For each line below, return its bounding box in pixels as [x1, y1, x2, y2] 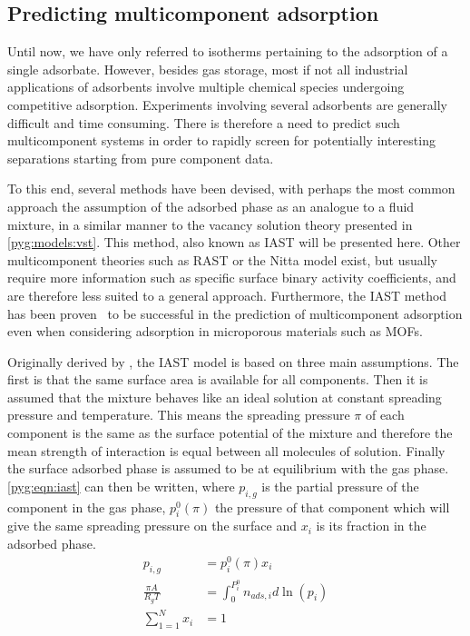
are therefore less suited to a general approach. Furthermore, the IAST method [7, 285, 447, 304]
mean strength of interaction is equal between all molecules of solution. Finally [7, 441, 446, 460]
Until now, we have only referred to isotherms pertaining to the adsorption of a [7, 42, 448, 61]
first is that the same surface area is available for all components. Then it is [7, 370, 428, 389]
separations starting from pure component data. [7, 148, 274, 167]
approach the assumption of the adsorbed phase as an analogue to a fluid [7, 196, 415, 215]
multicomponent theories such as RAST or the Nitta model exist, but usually [7, 250, 437, 269]
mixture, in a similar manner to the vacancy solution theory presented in [7, 214, 413, 234]
